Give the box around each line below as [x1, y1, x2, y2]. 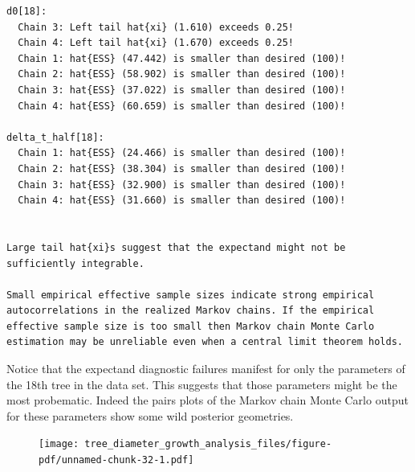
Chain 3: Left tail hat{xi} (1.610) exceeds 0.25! [18, 21, 294, 33]
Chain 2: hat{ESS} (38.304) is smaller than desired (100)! [18, 162, 346, 174]
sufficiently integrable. [6, 257, 144, 269]
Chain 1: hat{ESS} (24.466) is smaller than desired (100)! [18, 147, 346, 159]
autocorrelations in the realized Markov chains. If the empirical [6, 305, 375, 317]
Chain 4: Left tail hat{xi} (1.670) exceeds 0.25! [18, 37, 294, 49]
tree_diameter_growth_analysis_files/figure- [84, 438, 332, 450]
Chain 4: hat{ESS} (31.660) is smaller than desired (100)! [18, 195, 346, 207]
